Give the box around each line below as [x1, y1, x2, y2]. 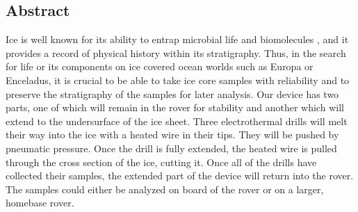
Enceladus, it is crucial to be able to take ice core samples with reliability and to [6, 72, 350, 87]
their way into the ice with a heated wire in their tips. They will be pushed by [6, 127, 339, 142]
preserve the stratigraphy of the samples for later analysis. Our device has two [6, 86, 339, 101]
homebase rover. [6, 195, 74, 210]
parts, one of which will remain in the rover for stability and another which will [6, 100, 344, 115]
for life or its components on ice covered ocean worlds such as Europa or [6, 59, 314, 74]
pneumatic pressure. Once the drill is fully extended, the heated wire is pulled [6, 140, 337, 155]
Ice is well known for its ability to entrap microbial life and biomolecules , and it [6, 32, 349, 47]
